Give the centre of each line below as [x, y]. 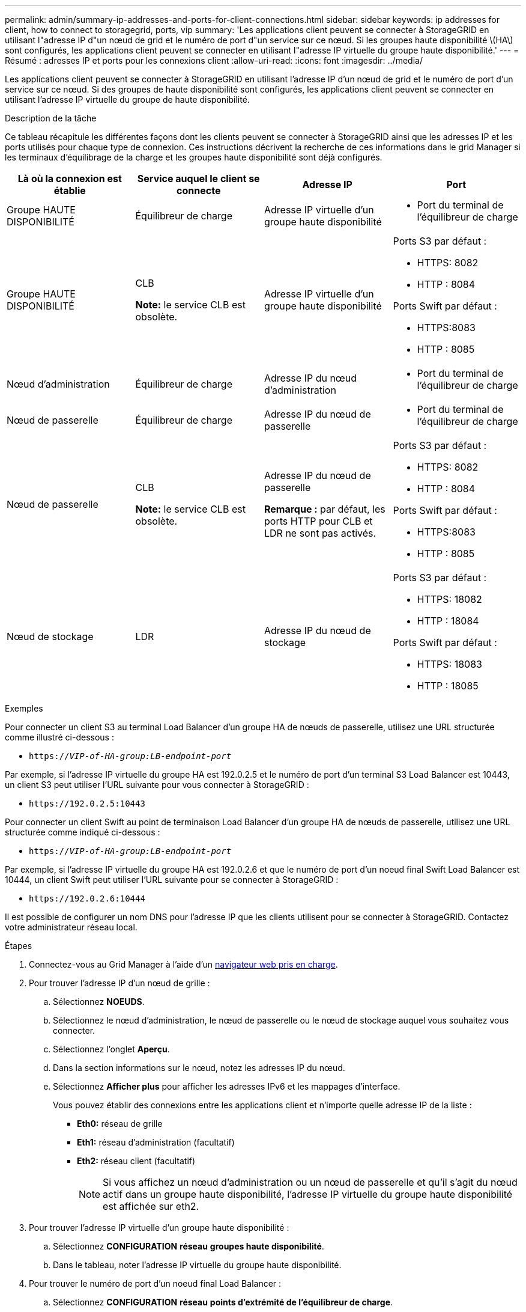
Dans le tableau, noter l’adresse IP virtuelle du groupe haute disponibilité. [197, 1265]
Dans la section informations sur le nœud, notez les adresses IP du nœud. [199, 1068]
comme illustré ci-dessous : [59, 737]
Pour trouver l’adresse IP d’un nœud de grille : [119, 983]
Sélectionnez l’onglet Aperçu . [111, 1049]
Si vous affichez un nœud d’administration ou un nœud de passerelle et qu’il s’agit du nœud [310, 1182]
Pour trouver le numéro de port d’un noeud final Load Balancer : [155, 1283]
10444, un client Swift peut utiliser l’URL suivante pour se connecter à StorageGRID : [172, 880]
